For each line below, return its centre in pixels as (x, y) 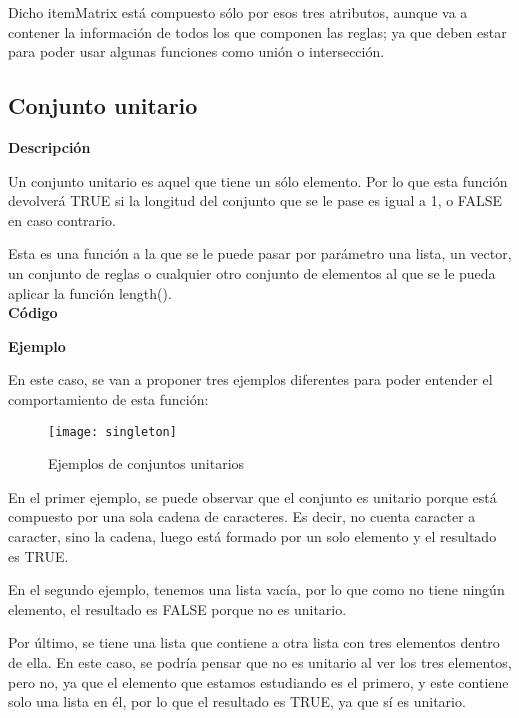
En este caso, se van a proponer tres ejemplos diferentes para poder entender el (250, 379)
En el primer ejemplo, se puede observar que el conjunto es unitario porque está (252, 496)
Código (33, 312)
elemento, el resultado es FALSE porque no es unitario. (177, 608)
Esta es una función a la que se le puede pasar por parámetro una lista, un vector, (260, 253)
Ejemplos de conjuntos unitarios (146, 463)
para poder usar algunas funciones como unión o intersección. (196, 51)
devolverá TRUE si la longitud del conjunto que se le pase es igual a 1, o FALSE (255, 200)
